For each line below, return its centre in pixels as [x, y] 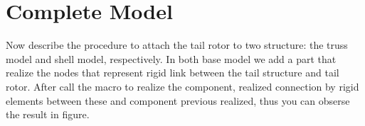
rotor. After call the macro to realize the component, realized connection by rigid [182, 86]
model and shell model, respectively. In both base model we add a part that [171, 58]
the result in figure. [48, 114]
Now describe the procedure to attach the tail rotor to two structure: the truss [177, 45]
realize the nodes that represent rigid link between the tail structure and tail [173, 73]
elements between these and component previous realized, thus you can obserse [178, 100]
